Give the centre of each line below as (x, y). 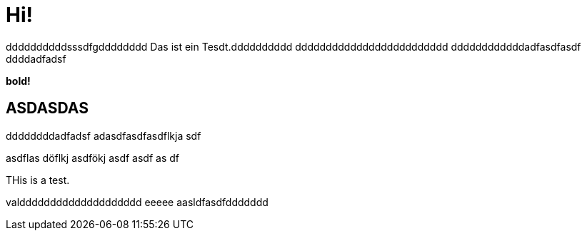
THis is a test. (38, 180)
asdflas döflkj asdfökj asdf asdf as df (92, 158)
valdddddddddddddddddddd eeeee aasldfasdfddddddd (137, 202)
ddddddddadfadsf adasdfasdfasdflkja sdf (104, 135)
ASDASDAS (47, 108)
